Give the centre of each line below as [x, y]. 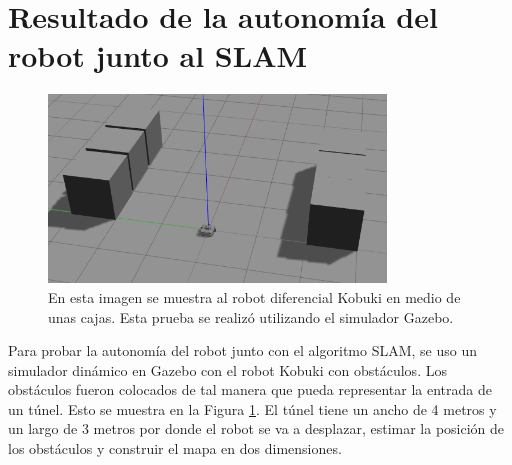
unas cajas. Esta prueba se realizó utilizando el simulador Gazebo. [251, 316]
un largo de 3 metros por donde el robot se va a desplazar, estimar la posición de [256, 428]
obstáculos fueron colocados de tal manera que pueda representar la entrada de [250, 389]
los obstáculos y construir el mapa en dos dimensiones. [175, 448]
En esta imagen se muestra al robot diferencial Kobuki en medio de [254, 296]
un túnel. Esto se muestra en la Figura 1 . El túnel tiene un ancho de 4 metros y [252, 408]
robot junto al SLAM [158, 55]
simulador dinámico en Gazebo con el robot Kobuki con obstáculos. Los [227, 369]
